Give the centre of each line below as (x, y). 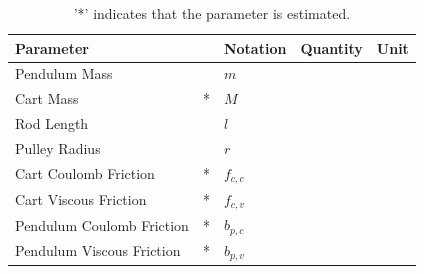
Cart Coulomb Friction (85, 173)
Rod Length (52, 123)
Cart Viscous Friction (81, 198)
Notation (255, 47)
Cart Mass (47, 98)
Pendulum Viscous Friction (98, 250)
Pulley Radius (58, 147)
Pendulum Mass (64, 73)
